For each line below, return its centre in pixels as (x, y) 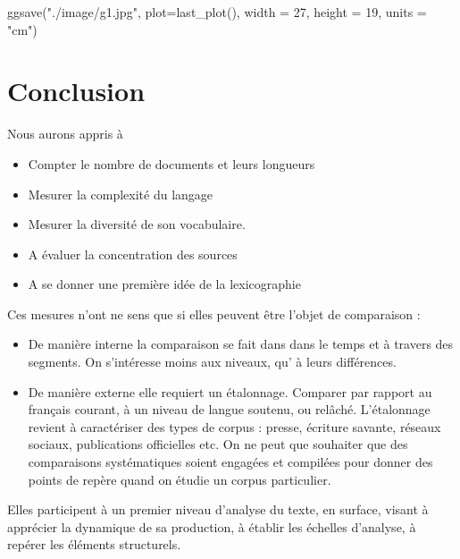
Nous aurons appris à (65, 134)
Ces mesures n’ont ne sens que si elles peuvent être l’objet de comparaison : (214, 313)
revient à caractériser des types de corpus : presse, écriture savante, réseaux (234, 426)
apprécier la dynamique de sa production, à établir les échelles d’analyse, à (212, 526)
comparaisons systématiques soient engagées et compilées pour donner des (230, 462)
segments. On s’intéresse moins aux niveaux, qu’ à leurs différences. (212, 362)
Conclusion (76, 91)
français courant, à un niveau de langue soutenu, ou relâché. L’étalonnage (229, 409)
